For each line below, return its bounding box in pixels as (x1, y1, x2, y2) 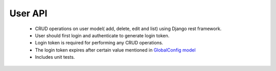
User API (9, 8, 48, 19)
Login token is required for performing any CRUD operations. (35, 40, 164, 46)
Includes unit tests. (35, 54, 75, 60)
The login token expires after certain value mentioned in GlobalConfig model (35, 46, 196, 53)
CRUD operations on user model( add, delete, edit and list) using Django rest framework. (35, 26, 222, 32)
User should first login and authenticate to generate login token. (35, 32, 170, 38)
